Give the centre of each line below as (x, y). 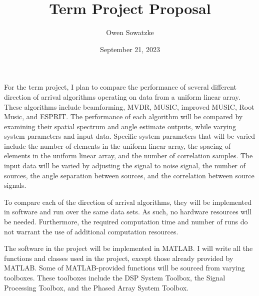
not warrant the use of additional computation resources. (91, 231)
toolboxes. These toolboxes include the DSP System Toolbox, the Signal (115, 277)
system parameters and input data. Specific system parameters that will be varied (129, 136)
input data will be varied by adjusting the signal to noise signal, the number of (125, 166)
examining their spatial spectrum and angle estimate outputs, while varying (120, 126)
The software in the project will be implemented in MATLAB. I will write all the (128, 248)
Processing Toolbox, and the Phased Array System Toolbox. (96, 287)
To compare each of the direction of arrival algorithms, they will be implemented (128, 202)
